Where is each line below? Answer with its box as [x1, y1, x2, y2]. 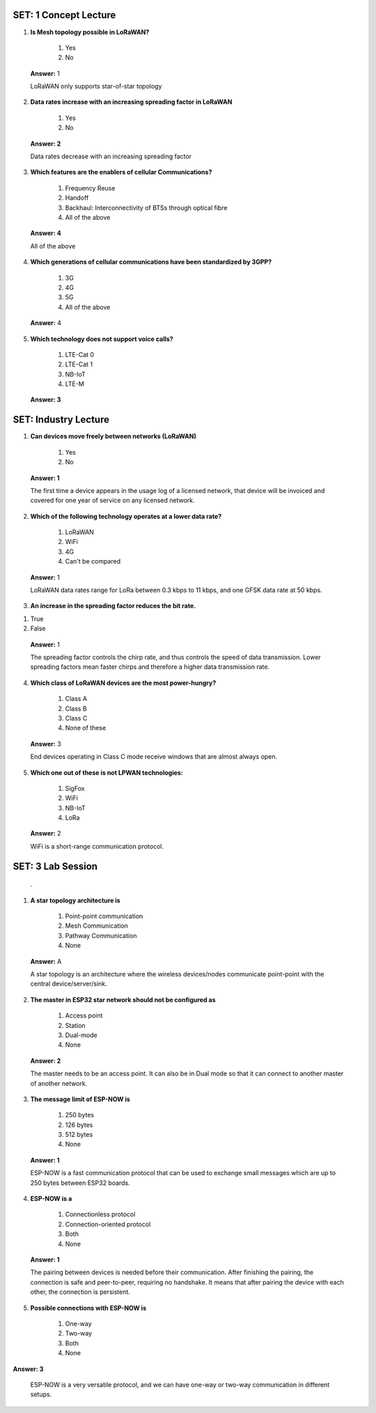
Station [65, 1021, 86, 1029]
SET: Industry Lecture [13, 414, 109, 425]
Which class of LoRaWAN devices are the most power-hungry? [30, 679, 217, 687]
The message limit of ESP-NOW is [30, 1095, 130, 1103]
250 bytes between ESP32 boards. [30, 1179, 130, 1187]
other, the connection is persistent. [30, 1287, 130, 1297]
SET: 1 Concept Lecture [13, 9, 116, 21]
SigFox [65, 784, 85, 792]
